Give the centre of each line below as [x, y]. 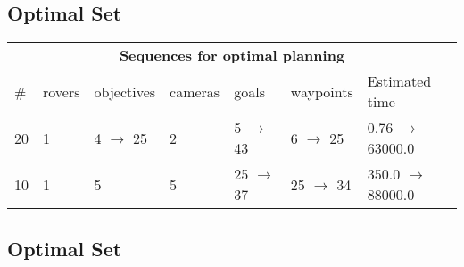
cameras [195, 91]
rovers [62, 91]
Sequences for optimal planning [232, 55]
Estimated [399, 81]
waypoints [322, 91]
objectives [125, 91]
